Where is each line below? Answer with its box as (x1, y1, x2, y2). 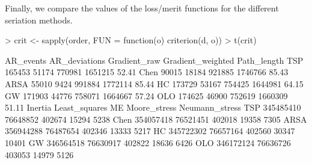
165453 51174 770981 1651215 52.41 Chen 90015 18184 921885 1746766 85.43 (5, 66, 289, 78)
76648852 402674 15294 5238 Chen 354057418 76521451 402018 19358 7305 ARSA (5, 112, 307, 125)
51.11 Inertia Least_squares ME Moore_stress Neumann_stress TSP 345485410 (5, 101, 301, 114)
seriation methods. (5, 13, 73, 26)
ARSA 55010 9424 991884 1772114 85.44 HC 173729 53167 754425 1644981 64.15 (5, 77, 304, 90)
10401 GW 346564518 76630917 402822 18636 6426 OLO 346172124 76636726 (5, 136, 291, 149)
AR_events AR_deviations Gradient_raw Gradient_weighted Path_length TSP (5, 54, 304, 66)
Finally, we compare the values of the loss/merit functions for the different (5, 2, 279, 14)
